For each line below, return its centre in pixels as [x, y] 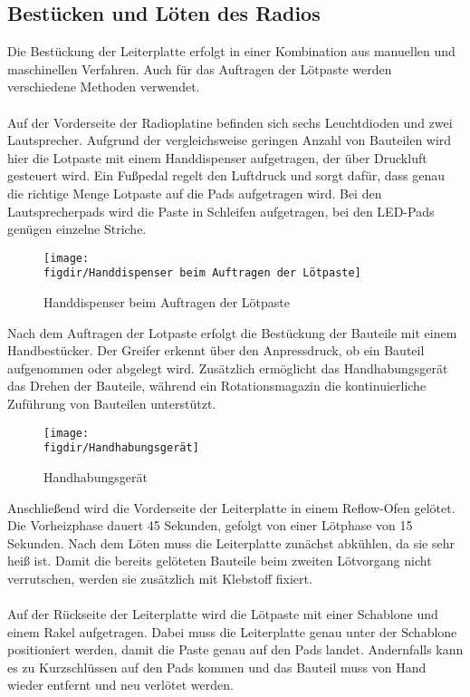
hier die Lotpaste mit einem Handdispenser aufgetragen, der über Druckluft [217, 157]
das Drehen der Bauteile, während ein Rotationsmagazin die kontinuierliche [217, 386]
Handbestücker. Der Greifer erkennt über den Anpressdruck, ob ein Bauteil [216, 350]
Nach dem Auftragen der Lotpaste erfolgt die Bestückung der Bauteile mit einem [232, 332]
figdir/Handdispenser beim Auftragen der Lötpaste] [202, 273]
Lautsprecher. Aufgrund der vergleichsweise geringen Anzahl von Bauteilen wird [230, 140]
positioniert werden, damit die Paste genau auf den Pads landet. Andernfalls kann [235, 649]
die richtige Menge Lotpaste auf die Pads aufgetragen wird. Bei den [195, 193]
